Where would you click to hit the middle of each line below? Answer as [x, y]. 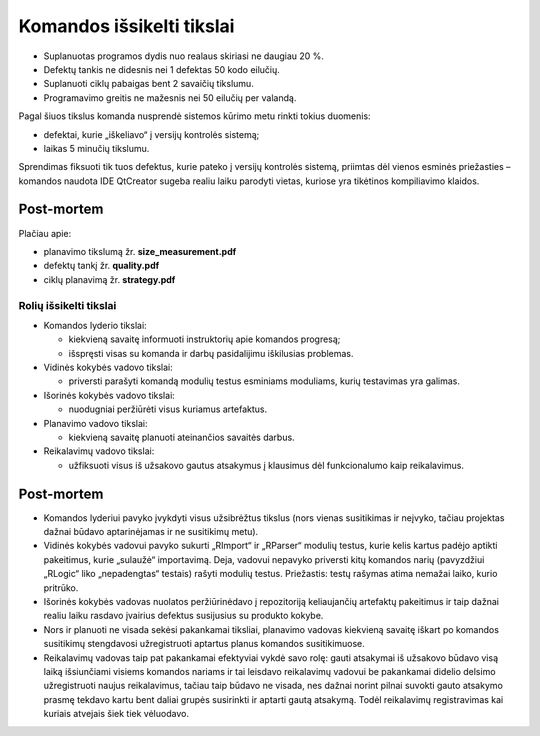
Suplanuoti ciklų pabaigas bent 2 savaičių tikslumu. [148, 84]
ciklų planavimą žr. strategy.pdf [109, 279]
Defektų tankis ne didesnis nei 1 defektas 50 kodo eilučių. [161, 69]
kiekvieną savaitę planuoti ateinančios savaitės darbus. [181, 437]
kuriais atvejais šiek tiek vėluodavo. [116, 714]
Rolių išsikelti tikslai [67, 305]
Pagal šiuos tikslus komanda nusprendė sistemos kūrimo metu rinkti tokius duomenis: [194, 116]
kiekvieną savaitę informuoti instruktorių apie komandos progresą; [204, 339]
